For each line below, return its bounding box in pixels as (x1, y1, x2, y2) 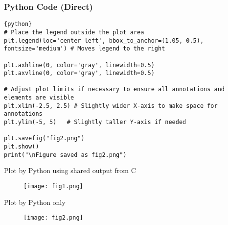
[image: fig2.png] (23, 214, 83, 222)
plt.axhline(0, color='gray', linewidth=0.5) (4, 61, 155, 69)
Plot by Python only (4, 197, 66, 207)
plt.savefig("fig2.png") (4, 135, 85, 142)
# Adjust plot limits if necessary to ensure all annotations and (4, 86, 225, 93)
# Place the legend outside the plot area (4, 28, 144, 36)
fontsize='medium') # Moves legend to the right (4, 45, 165, 52)
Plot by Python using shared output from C (4, 165, 136, 175)
